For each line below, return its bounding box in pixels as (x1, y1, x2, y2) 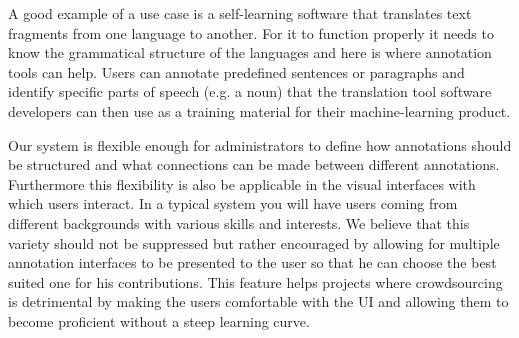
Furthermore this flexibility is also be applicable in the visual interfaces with (8, 173, 476, 194)
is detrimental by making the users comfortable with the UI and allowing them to (8, 291, 509, 312)
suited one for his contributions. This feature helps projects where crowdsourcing (8, 271, 503, 292)
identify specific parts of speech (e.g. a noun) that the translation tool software (8, 81, 492, 102)
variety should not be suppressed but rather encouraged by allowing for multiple (8, 232, 500, 253)
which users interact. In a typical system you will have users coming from (8, 193, 458, 214)
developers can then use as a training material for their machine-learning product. (8, 100, 511, 121)
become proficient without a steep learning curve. (8, 310, 310, 331)
